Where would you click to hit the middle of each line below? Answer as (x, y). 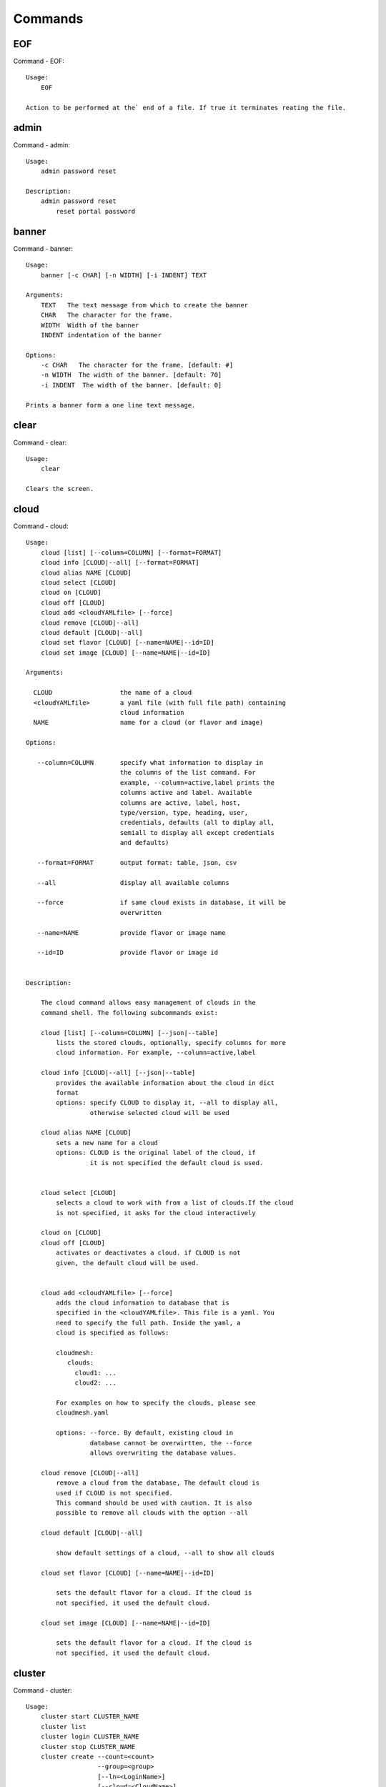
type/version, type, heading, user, (184, 812)
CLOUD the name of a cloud (113, 693)
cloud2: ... (96, 1383)
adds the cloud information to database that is (143, 1303)
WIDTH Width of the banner (90, 325)
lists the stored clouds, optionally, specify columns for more (171, 1043)
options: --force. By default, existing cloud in (145, 1433)
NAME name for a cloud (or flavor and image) (148, 723)
